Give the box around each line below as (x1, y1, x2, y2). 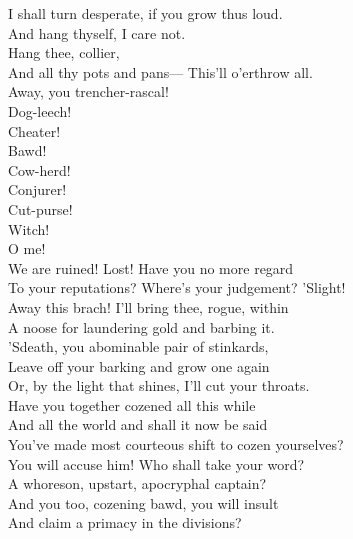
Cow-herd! (8, 159, 71, 180)
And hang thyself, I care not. (8, 22, 186, 43)
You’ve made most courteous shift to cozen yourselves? (8, 434, 344, 455)
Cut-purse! (8, 198, 73, 219)
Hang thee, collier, (8, 42, 120, 63)
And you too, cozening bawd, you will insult (8, 492, 279, 513)
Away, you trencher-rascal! (8, 81, 169, 102)
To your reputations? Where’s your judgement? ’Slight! (8, 277, 346, 298)
